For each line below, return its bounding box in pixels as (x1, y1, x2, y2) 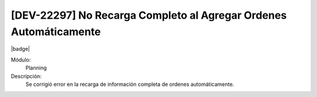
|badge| (11, 46, 31, 53)
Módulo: (11, 56, 31, 63)
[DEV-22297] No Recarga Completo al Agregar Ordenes (11, 9, 287, 22)
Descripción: (11, 72, 42, 79)
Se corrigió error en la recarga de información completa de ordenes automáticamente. (25, 81, 234, 88)
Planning (25, 64, 47, 71)
